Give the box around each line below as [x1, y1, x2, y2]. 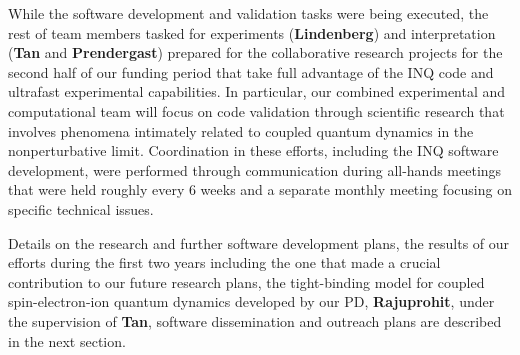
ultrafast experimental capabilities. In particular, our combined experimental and [8, 81, 506, 102]
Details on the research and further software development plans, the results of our [8, 232, 510, 253]
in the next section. [8, 330, 126, 351]
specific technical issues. [8, 198, 154, 219]
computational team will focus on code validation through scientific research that [8, 100, 505, 121]
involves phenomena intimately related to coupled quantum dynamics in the [8, 120, 474, 141]
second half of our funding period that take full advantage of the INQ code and [8, 61, 494, 82]
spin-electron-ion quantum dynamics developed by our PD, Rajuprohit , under [8, 291, 495, 312]
